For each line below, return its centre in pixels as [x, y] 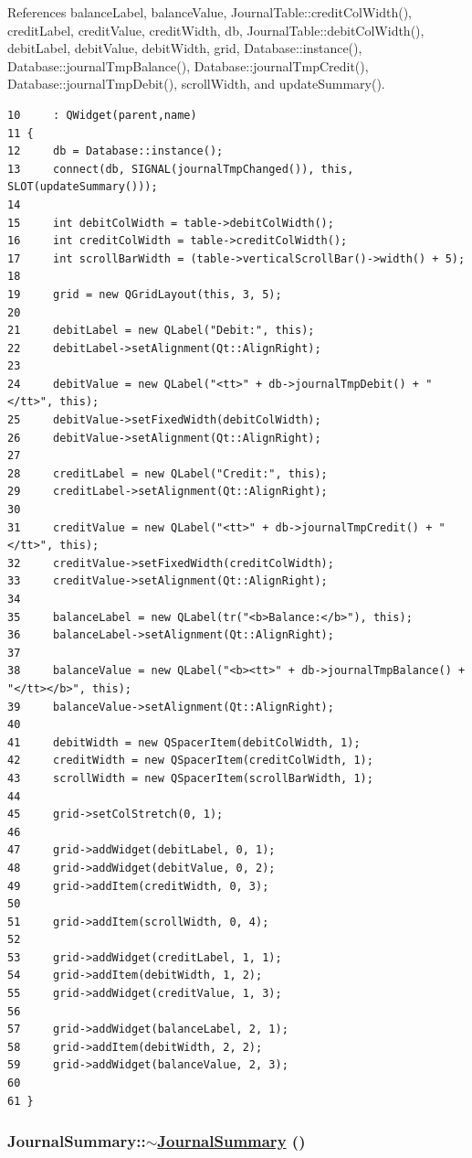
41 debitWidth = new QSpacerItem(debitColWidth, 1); [184, 742]
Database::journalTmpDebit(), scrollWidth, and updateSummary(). [196, 84]
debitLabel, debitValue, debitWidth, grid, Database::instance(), [185, 48]
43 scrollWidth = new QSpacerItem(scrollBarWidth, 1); [190, 778]
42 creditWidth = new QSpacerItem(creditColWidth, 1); [190, 761]
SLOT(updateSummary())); [83, 187]
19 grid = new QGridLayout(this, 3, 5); [145, 294]
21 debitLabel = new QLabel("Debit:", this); [161, 331]
